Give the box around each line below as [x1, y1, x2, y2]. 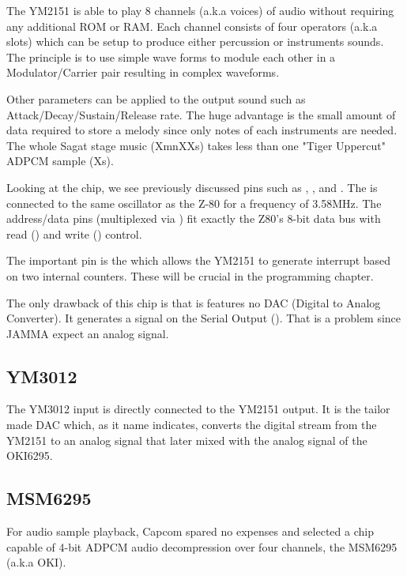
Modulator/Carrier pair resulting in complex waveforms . [6, 64, 280, 81]
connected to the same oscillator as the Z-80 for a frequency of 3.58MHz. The [6, 194, 382, 211]
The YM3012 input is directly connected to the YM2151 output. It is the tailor [6, 401, 390, 417]
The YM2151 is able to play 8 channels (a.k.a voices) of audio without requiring [6, 2, 394, 18]
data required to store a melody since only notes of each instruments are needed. [6, 122, 398, 138]
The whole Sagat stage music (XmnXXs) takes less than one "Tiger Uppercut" [6, 137, 386, 153]
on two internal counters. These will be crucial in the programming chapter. [6, 267, 374, 284]
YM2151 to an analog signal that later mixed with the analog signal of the [6, 431, 367, 448]
